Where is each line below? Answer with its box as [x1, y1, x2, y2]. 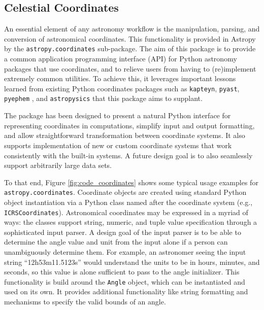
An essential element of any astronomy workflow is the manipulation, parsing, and [4, 23, 260, 34]
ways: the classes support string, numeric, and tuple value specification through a [4, 217, 257, 227]
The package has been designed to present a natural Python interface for [4, 110, 231, 121]
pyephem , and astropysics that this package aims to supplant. [4, 93, 203, 104]
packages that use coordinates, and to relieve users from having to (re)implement [4, 63, 256, 74]
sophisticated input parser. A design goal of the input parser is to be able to [4, 226, 241, 237]
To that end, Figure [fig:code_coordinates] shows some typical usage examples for [4, 177, 258, 187]
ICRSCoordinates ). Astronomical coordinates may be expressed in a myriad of [4, 206, 248, 217]
